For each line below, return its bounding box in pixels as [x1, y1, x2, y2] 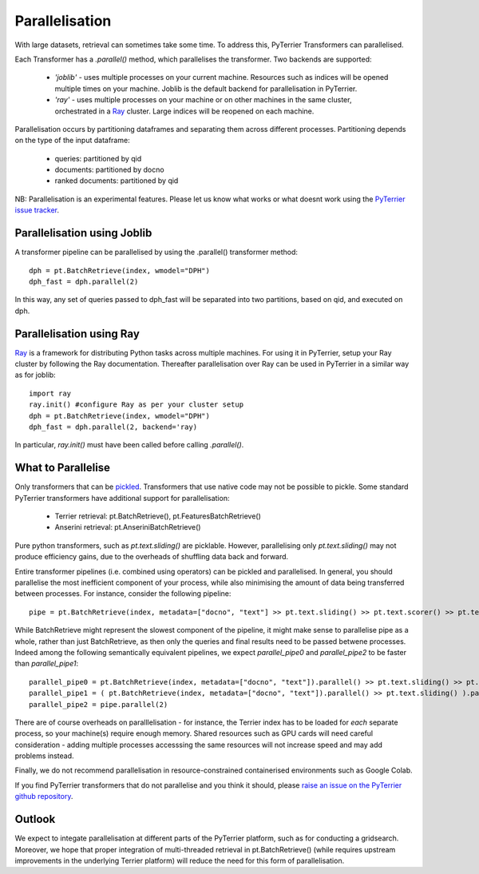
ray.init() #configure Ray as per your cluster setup [29, 400, 243, 409]
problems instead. [14, 751, 74, 761]
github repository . [14, 792, 73, 801]
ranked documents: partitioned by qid [54, 176, 179, 185]
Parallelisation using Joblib [14, 226, 152, 240]
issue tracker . [14, 205, 60, 215]
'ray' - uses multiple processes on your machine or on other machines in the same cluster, [54, 95, 352, 105]
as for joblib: [14, 370, 56, 379]
